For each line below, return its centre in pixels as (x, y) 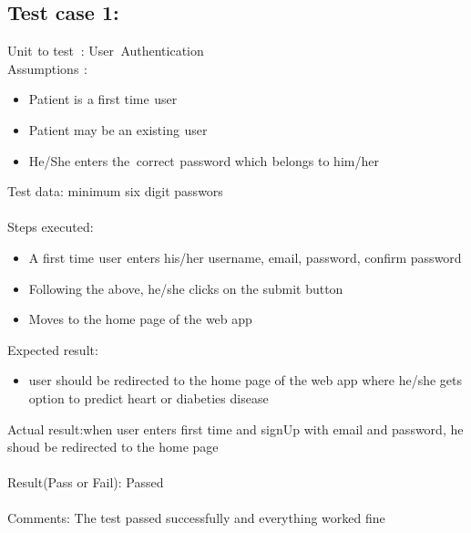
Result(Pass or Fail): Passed (86, 482)
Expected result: (53, 349)
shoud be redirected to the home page (113, 447)
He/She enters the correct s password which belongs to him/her (204, 160)
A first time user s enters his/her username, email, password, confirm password (245, 257)
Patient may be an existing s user (118, 129)
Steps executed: (51, 227)
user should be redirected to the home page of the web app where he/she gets (246, 380)
